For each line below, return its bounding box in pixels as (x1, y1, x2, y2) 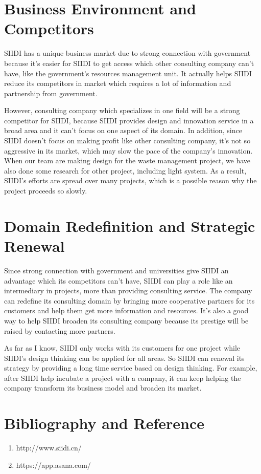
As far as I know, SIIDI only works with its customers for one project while (4, 342, 241, 353)
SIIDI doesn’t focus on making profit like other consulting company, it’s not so (4, 135, 251, 146)
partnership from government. (4, 88, 98, 98)
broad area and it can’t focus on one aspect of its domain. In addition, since (4, 125, 242, 136)
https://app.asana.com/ (16, 459, 91, 470)
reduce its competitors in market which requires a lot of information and (4, 78, 231, 89)
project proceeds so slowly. (4, 185, 87, 196)
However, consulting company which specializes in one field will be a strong (4, 105, 240, 116)
